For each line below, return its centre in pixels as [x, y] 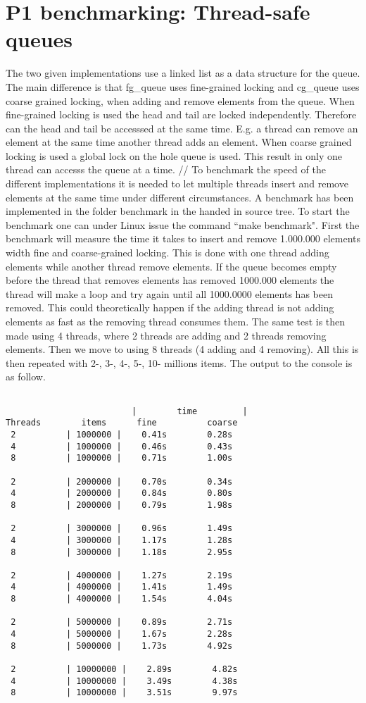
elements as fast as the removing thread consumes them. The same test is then [176, 321]
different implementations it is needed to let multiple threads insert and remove [177, 183]
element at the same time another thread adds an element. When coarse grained [179, 142]
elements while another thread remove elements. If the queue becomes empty [171, 266]
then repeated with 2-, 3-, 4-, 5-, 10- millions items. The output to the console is [179, 362]
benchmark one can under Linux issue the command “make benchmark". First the [183, 224]
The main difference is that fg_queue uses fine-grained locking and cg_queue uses [183, 86]
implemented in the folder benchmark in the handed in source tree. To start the [178, 211]
